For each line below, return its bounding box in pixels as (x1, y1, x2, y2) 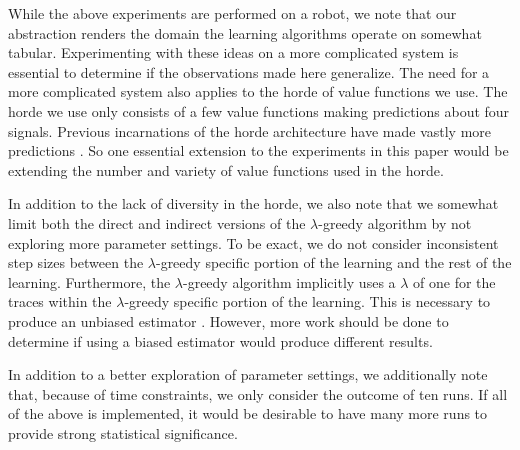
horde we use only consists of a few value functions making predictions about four (8, 100, 510, 121)
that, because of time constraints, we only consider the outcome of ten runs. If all (8, 383, 508, 404)
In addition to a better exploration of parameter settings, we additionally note (8, 364, 488, 385)
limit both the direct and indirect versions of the (8, 212, 306, 233)
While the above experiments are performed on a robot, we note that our (8, 3, 457, 23)
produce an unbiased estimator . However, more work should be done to (8, 310, 449, 331)
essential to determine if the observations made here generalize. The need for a (8, 61, 490, 82)
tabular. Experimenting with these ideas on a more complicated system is (8, 42, 459, 63)
